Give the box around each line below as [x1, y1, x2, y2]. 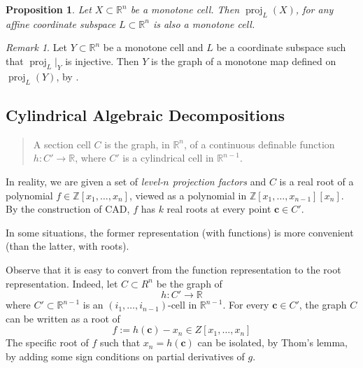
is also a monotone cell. [152, 16, 255, 31]
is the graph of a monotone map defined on [151, 53, 336, 68]
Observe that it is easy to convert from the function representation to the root [6, 262, 341, 276]
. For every [222, 297, 269, 312]
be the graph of [156, 276, 222, 290]
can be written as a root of [6, 311, 120, 325]
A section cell [33, 136, 91, 151]
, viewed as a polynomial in [129, 187, 247, 202]
